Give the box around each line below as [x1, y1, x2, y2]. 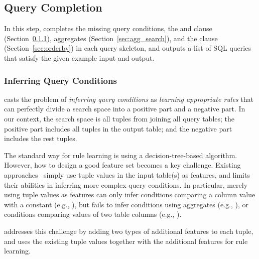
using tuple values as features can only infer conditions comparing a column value [4, 189, 255, 200]
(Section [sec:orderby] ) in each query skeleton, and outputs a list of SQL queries [4, 43, 251, 53]
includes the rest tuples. [4, 133, 77, 144]
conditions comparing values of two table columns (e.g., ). [4, 209, 182, 219]
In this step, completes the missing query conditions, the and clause [4, 23, 212, 34]
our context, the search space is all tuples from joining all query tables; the [4, 113, 235, 123]
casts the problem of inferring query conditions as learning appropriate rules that [4, 93, 253, 104]
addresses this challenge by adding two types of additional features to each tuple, [4, 225, 253, 236]
